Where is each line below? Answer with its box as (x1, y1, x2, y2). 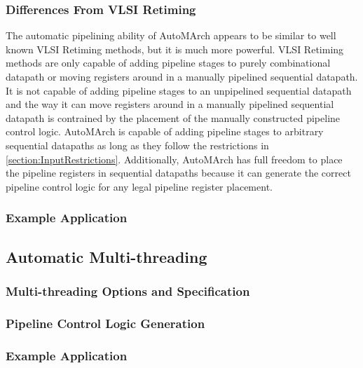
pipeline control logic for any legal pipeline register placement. (6, 179, 273, 193)
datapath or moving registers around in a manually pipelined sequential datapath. (6, 69, 358, 83)
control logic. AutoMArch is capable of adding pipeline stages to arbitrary (6, 124, 324, 139)
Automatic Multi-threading (6, 245, 207, 267)
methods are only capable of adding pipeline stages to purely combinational (6, 55, 331, 70)
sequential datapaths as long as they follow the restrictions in (6, 137, 269, 152)
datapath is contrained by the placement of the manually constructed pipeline (6, 110, 341, 125)
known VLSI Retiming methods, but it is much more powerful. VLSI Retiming (6, 41, 344, 56)
